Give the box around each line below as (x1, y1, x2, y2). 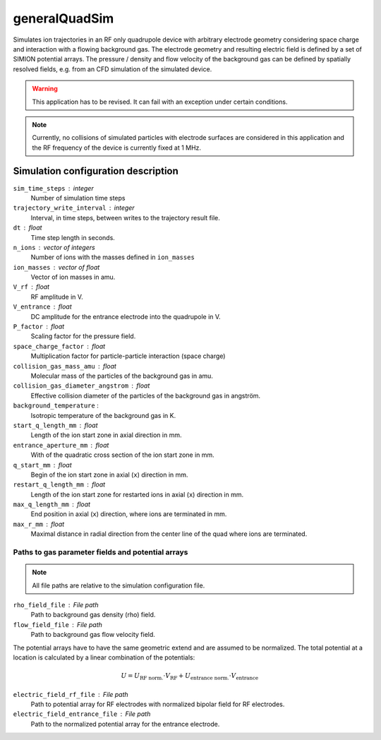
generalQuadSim (13, 11, 114, 26)
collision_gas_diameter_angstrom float (13, 381, 150, 390)
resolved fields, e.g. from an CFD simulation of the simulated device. (13, 64, 212, 73)
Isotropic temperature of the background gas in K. (30, 411, 176, 419)
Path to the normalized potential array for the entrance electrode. (30, 720, 220, 728)
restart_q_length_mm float (13, 480, 106, 489)
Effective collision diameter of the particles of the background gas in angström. (30, 391, 261, 400)
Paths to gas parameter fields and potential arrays (13, 547, 188, 557)
